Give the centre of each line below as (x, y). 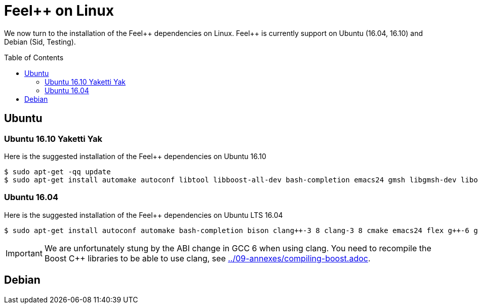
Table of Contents (34, 57)
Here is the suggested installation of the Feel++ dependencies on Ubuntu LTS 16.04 (144, 215)
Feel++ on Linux (59, 11)
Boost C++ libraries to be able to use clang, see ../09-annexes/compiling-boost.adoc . (207, 258)
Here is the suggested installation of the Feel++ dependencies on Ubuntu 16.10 (135, 156)
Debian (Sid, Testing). (40, 42)
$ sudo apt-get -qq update (57, 171)
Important (24, 253)
